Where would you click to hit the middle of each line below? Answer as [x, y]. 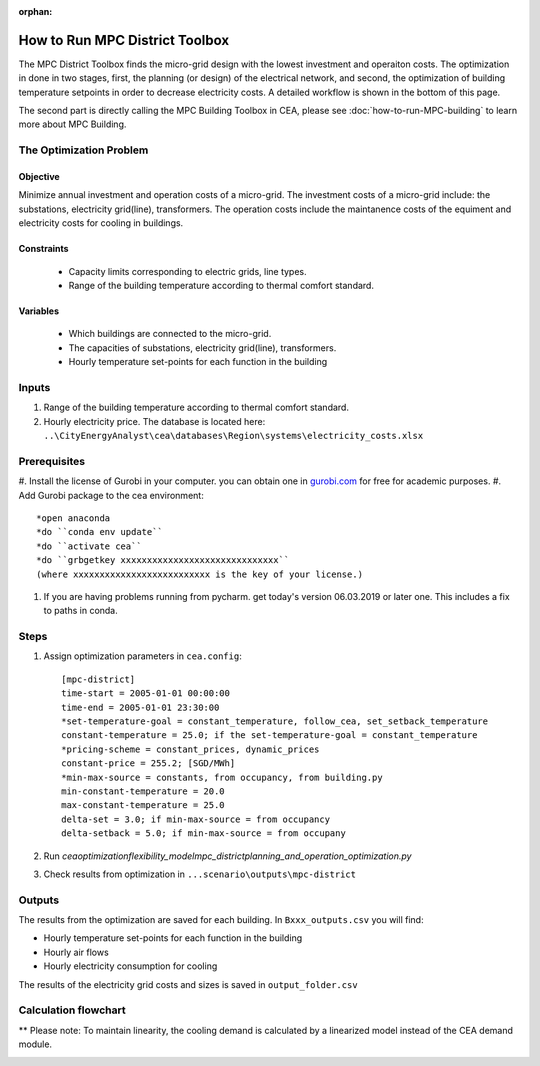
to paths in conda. [81, 611]
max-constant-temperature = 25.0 [143, 805]
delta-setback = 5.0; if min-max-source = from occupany [204, 833]
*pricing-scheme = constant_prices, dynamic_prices [190, 749]
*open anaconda [73, 518]
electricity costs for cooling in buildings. [101, 223]
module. [35, 1044]
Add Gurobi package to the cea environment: [111, 495]
